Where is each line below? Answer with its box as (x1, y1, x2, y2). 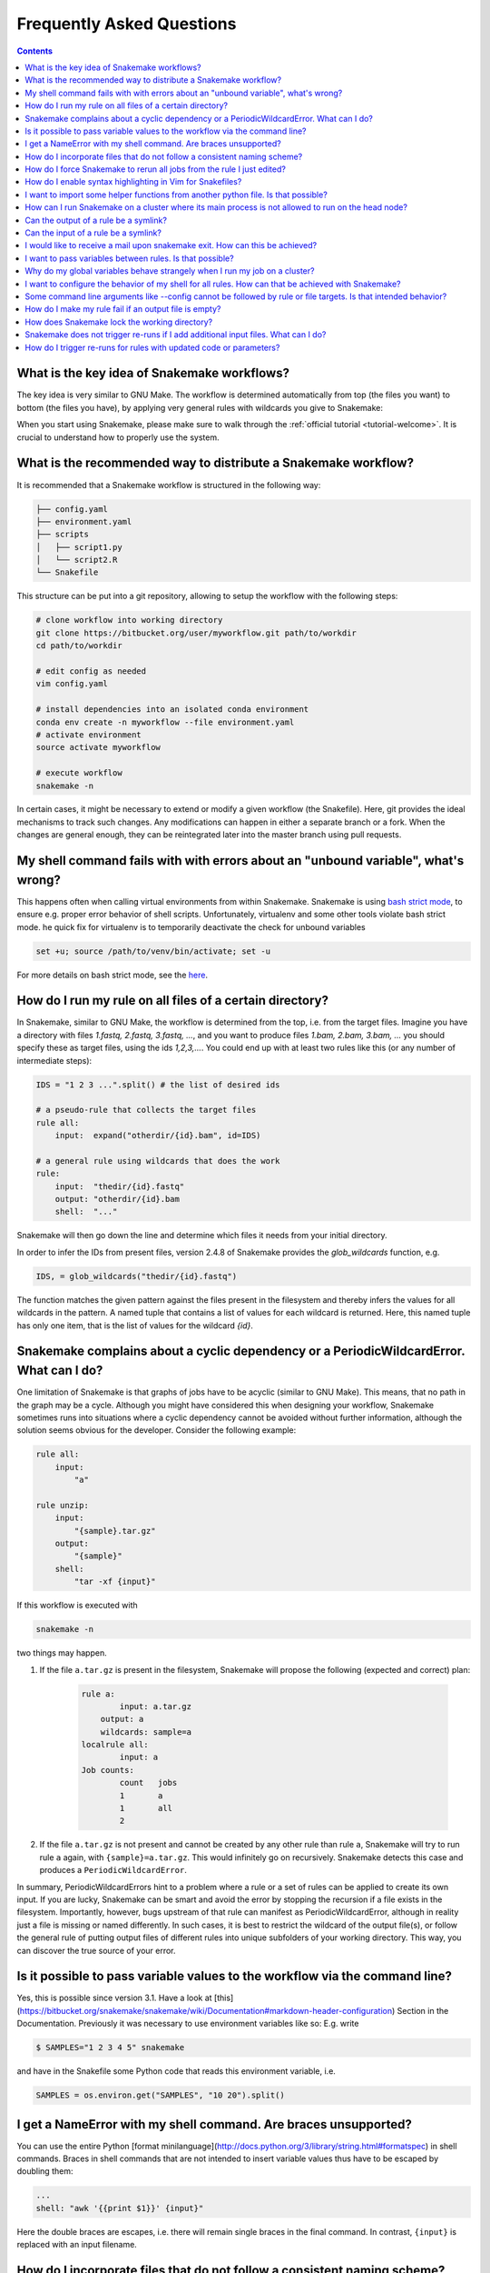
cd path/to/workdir (35, 641, 122, 651)
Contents (16, 45, 54, 56)
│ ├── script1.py (35, 542, 122, 552)
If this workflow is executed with (16, 1600, 138, 1611)
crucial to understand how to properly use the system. (16, 432, 220, 443)
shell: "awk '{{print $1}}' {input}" (35, 2203, 204, 2213)
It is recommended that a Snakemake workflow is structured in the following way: (16, 479, 321, 490)
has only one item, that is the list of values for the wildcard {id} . (16, 1319, 253, 1331)
